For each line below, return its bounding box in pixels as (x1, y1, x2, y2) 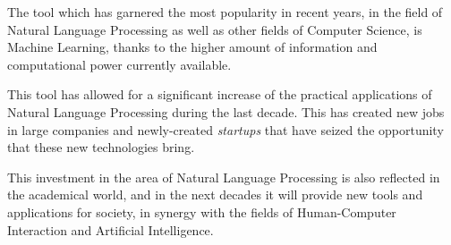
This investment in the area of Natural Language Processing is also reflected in (7, 167, 440, 186)
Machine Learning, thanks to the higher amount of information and (7, 38, 378, 56)
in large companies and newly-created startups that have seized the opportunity (7, 120, 444, 139)
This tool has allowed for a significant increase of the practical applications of (7, 85, 432, 104)
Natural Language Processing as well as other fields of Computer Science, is (7, 20, 422, 38)
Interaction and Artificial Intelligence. (7, 220, 214, 239)
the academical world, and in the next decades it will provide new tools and (7, 185, 423, 204)
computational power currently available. (7, 55, 232, 73)
